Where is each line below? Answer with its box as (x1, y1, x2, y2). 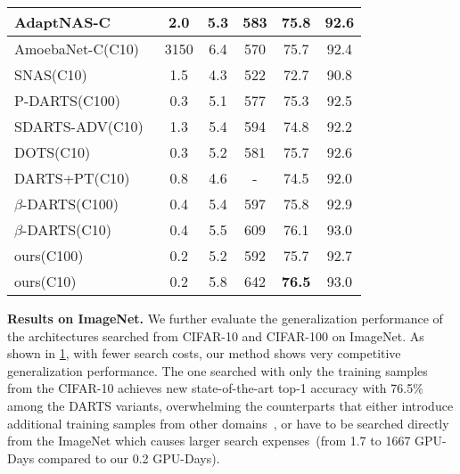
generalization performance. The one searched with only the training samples (7, 361, 428, 380)
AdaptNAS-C (14, 12, 111, 32)
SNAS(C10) (14, 64, 87, 85)
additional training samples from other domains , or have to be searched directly (7, 413, 449, 432)
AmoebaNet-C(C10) (14, 38, 139, 59)
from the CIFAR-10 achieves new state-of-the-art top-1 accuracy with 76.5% (7, 379, 423, 397)
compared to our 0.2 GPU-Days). (37, 448, 220, 467)
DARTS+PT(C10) (14, 168, 130, 188)
